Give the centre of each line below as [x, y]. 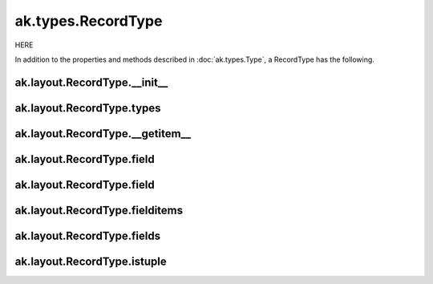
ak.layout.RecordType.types [88, 108]
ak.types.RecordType [89, 21]
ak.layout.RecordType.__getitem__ [103, 134]
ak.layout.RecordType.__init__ [91, 82]
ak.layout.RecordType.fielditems [99, 210]
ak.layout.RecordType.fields [87, 235]
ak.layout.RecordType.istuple [91, 261]
